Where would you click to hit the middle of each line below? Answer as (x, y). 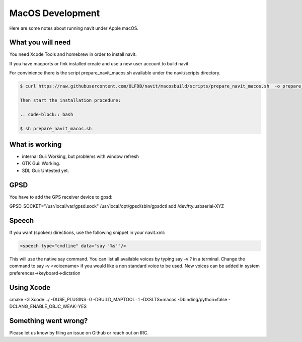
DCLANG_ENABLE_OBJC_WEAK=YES (48, 306)
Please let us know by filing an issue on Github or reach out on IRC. (79, 333)
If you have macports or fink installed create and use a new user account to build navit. (99, 63)
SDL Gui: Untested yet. (46, 170)
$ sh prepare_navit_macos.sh (56, 129)
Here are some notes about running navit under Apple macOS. (74, 28)
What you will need (40, 42)
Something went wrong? (49, 321)
